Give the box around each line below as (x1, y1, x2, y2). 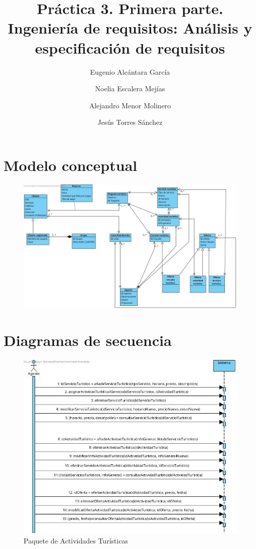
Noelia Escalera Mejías (95, 83, 165, 94)
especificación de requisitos (35, 37, 225, 58)
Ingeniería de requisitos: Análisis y (8, 18, 252, 38)
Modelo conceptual (4, 154, 138, 175)
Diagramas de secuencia (4, 330, 172, 350)
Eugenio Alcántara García (90, 66, 170, 77)
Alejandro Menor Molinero (89, 100, 171, 110)
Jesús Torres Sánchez (97, 117, 163, 127)
